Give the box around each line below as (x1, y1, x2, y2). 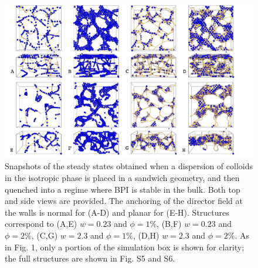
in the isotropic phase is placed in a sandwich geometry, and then (5, 172, 240, 184)
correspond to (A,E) (5, 217, 77, 230)
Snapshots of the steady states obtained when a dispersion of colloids (5, 160, 253, 172)
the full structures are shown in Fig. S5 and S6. (5, 252, 175, 264)
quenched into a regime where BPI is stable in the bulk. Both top (5, 183, 240, 195)
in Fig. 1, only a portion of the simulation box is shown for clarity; (5, 240, 245, 253)
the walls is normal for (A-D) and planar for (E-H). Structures (5, 206, 229, 218)
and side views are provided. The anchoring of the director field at (5, 195, 243, 207)
